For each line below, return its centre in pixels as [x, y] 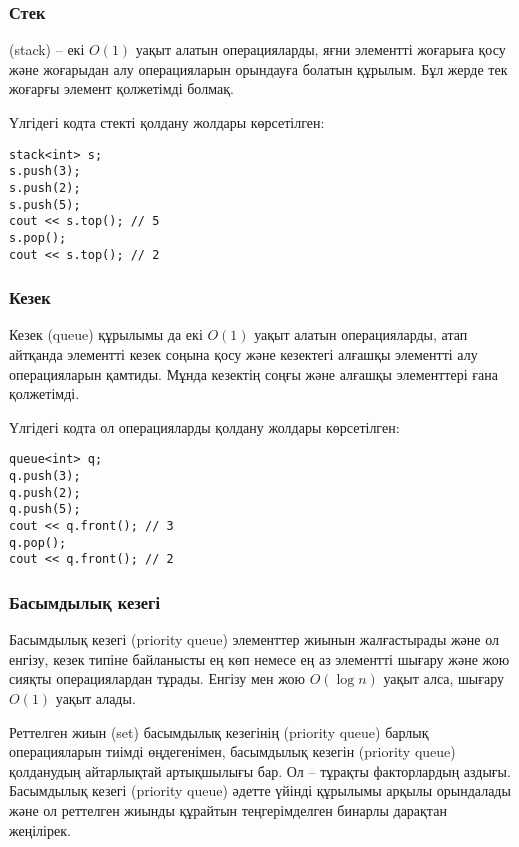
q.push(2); [45, 492]
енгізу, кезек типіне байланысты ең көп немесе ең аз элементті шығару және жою [259, 658]
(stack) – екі [47, 49]
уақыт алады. [95, 697]
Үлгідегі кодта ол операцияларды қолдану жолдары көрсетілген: [204, 426]
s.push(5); [45, 204]
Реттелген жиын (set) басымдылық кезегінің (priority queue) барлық [219, 731]
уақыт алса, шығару [443, 678]
